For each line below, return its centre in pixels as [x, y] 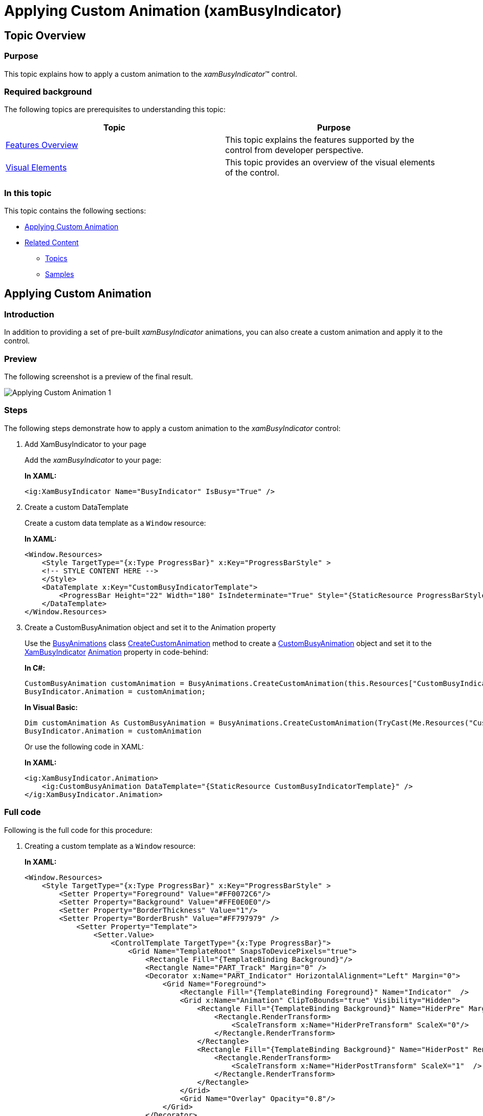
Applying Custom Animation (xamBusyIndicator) [173, 11]
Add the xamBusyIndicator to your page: [93, 460]
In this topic [28, 193]
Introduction [29, 314]
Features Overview [42, 145]
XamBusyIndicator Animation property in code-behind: [117, 652]
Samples [60, 274]
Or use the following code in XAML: [84, 746]
